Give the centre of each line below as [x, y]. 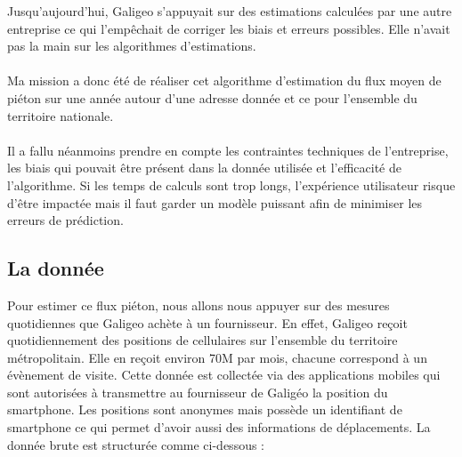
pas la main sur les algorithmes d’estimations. [132, 46]
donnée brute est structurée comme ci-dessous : [136, 444]
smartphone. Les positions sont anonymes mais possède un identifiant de [205, 409]
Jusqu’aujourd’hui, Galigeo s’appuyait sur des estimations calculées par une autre [230, 11]
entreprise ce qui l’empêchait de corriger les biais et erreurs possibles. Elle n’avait [229, 28]
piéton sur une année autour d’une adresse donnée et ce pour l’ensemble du [212, 97]
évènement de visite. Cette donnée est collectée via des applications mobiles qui [224, 375]
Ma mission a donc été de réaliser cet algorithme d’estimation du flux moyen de [224, 80]
